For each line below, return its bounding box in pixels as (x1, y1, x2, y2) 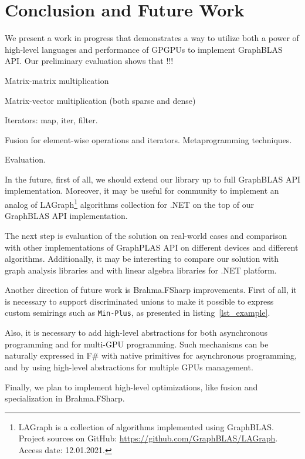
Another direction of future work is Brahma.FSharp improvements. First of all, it (5, 283, 297, 296)
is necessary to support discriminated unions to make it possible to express (5, 295, 274, 307)
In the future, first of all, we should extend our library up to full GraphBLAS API (5, 173, 300, 185)
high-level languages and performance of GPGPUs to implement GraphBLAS (5, 43, 283, 55)
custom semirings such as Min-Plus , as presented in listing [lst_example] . (5, 306, 270, 319)
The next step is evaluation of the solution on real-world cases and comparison (5, 229, 287, 241)
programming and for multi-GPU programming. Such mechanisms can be (5, 338, 269, 350)
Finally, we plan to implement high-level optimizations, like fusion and (5, 380, 258, 393)
